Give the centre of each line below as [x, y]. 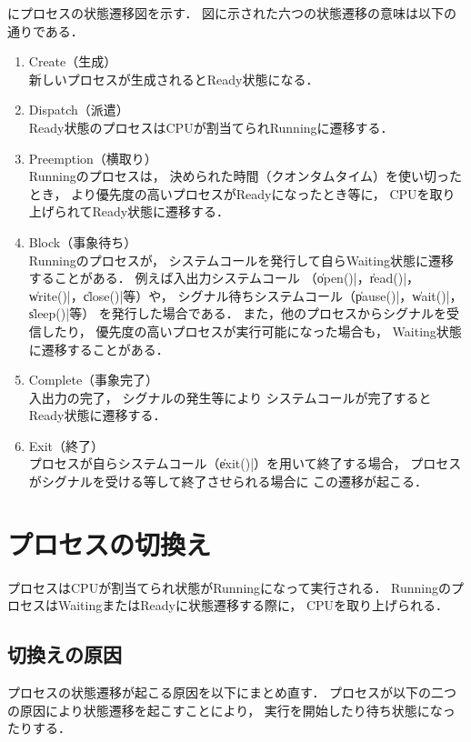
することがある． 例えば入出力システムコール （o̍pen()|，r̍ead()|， [224, 278]
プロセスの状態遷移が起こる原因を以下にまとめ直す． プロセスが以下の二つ [232, 692]
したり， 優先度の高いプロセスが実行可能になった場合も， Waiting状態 [251, 331]
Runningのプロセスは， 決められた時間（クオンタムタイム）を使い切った [246, 176]
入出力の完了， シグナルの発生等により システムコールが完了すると [230, 397]
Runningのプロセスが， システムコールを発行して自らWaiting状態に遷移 [241, 260]
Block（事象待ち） [83, 241]
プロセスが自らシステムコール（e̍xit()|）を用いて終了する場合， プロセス [245, 463]
